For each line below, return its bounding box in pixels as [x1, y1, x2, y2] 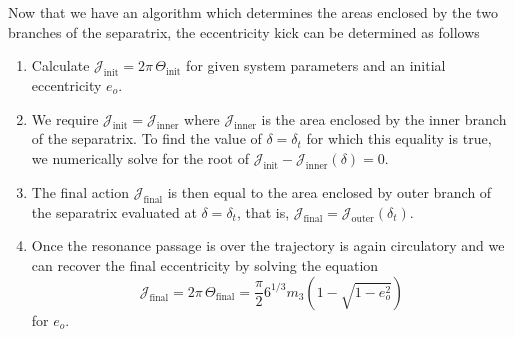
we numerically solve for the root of [31, 147, 249, 168]
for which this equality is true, [306, 128, 492, 149]
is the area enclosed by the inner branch [261, 108, 507, 129]
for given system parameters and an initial [186, 55, 446, 76]
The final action [31, 181, 130, 202]
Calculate [31, 55, 90, 76]
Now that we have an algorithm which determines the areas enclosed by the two [8, 2, 498, 22]
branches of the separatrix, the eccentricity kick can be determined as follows [8, 21, 480, 42]
